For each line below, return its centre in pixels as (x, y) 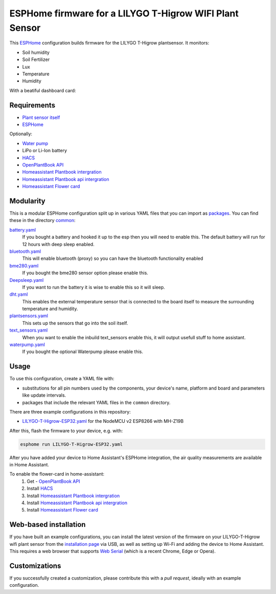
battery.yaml (22, 230)
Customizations (35, 566)
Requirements (32, 105)
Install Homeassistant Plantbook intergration (73, 496)
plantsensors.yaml (29, 316)
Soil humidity (36, 52)
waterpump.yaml (27, 345)
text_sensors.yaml (29, 330)
